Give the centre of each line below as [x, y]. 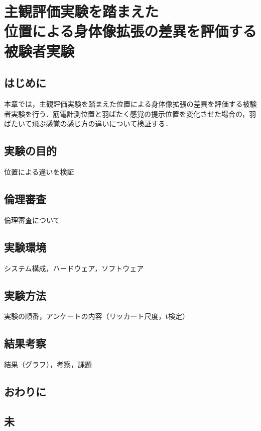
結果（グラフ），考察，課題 [48, 364]
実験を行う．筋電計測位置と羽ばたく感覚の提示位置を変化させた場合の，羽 [134, 113]
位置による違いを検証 [39, 171]
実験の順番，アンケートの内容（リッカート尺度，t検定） [97, 316]
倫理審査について [32, 220]
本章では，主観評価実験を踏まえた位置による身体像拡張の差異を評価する [123, 103]
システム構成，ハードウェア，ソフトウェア [74, 268]
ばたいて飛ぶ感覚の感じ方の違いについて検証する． [88, 123]
